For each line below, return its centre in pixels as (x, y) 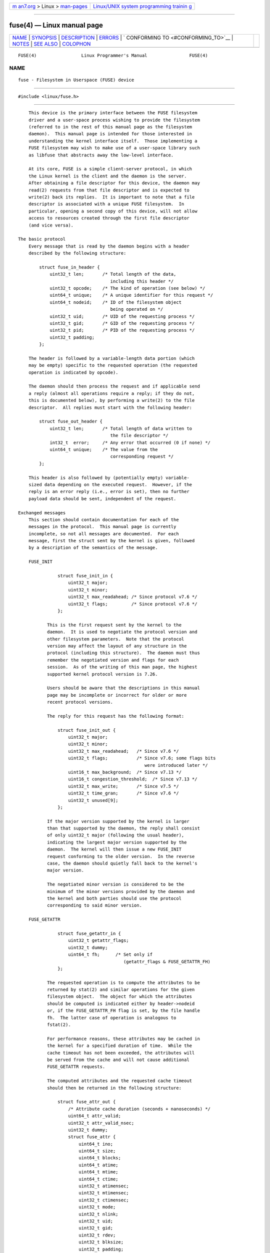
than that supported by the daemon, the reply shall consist (123, 828)
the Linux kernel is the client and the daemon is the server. (107, 176)
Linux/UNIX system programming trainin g (142, 6)
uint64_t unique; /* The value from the (104, 449)
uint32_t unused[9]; (93, 800)
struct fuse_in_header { (69, 267)
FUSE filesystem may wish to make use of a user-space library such (114, 148)
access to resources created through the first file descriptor (109, 218)
